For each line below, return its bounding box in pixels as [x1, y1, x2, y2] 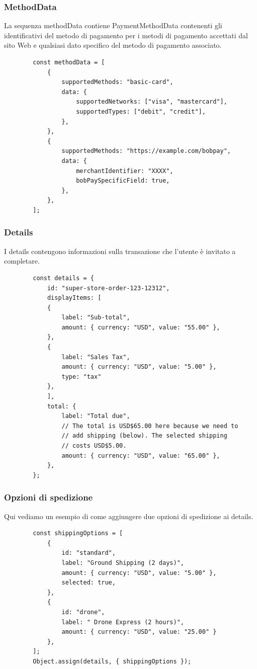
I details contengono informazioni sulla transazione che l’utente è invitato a [4, 245, 236, 256]
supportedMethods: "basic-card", [61, 78, 174, 86]
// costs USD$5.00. [61, 442, 127, 449]
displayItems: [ [47, 294, 102, 302]
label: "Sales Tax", [61, 353, 130, 361]
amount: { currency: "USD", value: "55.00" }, [61, 323, 220, 331]
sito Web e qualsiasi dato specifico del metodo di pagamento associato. [4, 40, 222, 50]
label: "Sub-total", [61, 314, 130, 321]
